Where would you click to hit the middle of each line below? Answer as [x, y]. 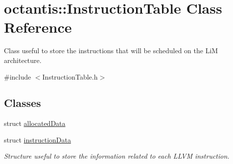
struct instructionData [37, 139]
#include [18, 76]
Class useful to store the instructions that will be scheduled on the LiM [111, 51]
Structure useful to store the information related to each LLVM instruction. [117, 156]
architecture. [23, 60]
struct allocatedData [35, 123]
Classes [23, 103]
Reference [38, 27]
